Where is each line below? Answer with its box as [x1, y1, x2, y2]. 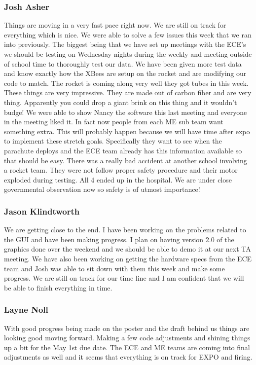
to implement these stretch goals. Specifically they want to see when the [4, 136, 222, 146]
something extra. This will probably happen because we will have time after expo [4, 126, 250, 136]
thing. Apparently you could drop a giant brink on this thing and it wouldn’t [4, 97, 237, 107]
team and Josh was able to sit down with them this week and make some [4, 263, 225, 273]
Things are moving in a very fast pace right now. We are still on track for [4, 20, 226, 30]
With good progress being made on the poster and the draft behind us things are [4, 323, 250, 333]
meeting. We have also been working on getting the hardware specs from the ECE [4, 253, 252, 263]
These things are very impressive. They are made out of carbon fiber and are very [4, 87, 252, 98]
